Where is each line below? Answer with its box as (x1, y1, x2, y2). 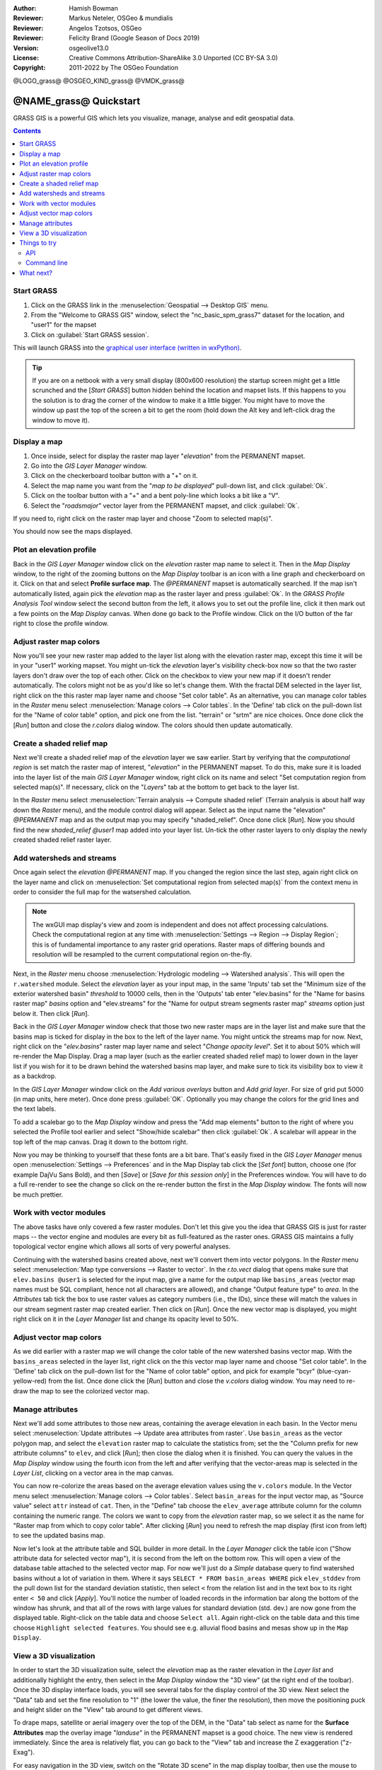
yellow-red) (13, 1377, 47, 1386)
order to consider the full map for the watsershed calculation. (13, 887, 192, 896)
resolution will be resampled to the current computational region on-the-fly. (32, 949, 253, 959)
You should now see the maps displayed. (13, 527, 133, 536)
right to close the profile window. (13, 619, 109, 627)
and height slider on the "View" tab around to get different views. (13, 1705, 203, 1713)
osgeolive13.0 (69, 43, 109, 52)
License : (13, 53, 39, 62)
